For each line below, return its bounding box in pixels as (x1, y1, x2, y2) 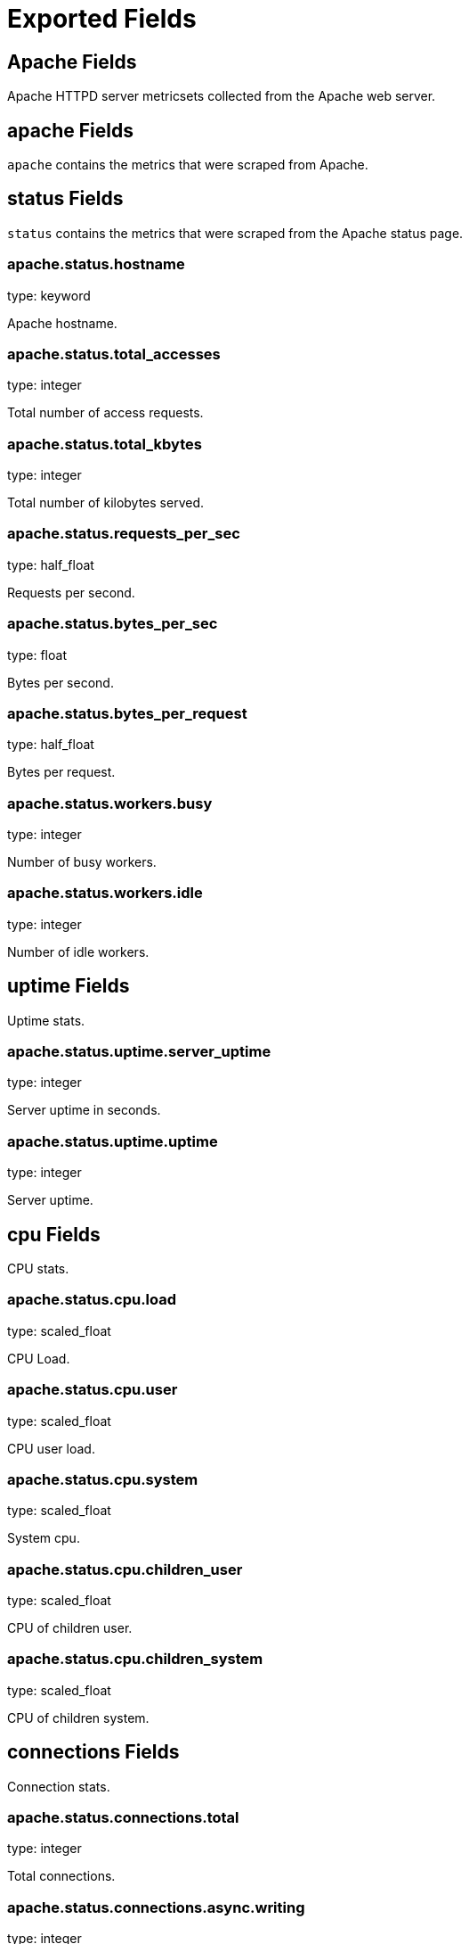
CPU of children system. (7, 1709, 150, 1726)
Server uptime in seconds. (7, 1102, 161, 1118)
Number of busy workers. (7, 854, 157, 870)
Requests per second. (7, 584, 135, 600)
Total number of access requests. (7, 405, 204, 421)
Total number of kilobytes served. (7, 495, 205, 511)
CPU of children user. (7, 1620, 133, 1636)
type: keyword (7, 287, 91, 303)
